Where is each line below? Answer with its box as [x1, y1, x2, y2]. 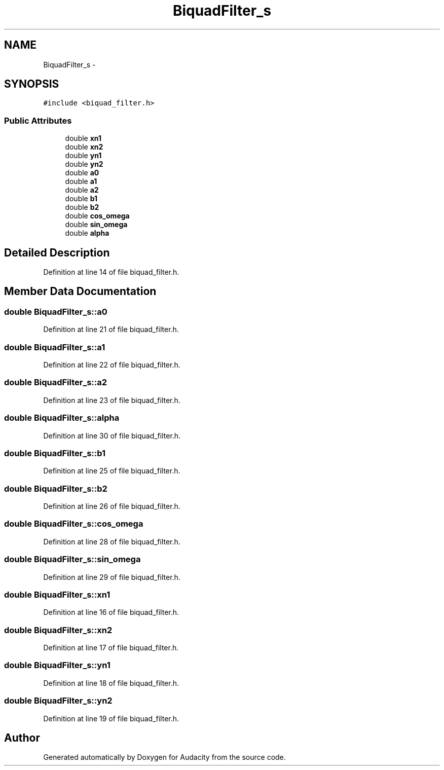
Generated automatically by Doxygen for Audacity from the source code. [43, 753, 286, 762]
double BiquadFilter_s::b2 [4, 483, 107, 494]
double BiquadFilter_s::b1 [4, 448, 106, 458]
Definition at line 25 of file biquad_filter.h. [43, 466, 180, 475]
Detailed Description [4, 246, 110, 259]
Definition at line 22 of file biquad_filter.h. [43, 360, 180, 369]
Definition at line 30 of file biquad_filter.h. [43, 431, 181, 440]
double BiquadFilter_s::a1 [4, 342, 105, 352]
